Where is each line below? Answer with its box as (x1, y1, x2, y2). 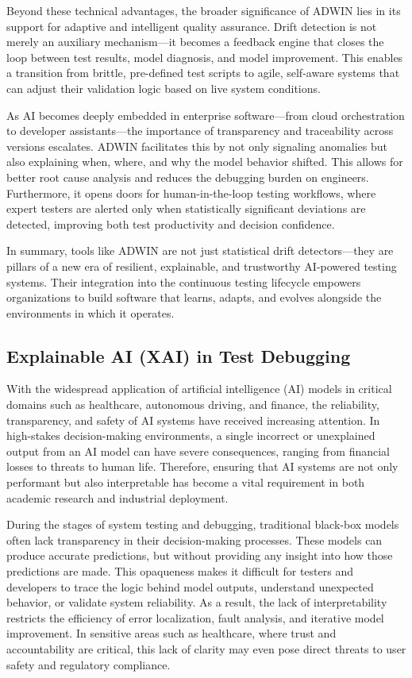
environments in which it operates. (6, 304, 175, 321)
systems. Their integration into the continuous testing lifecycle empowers (6, 273, 361, 290)
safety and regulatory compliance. (6, 656, 171, 672)
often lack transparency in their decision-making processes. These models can (6, 531, 383, 548)
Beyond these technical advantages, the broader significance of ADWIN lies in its (6, 2, 401, 18)
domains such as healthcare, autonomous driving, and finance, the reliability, (6, 396, 379, 413)
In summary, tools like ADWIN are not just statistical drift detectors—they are (6, 242, 394, 259)
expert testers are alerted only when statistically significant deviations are (6, 200, 366, 217)
